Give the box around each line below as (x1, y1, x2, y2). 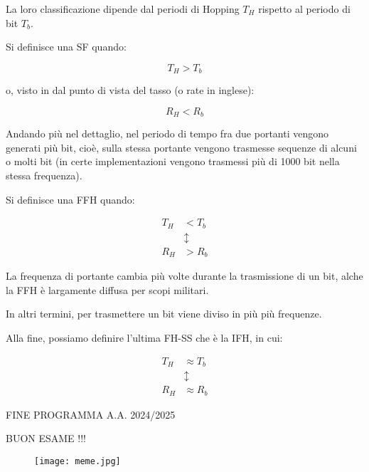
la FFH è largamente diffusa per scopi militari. (6, 282, 209, 297)
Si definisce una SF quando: (6, 39, 127, 54)
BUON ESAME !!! (6, 431, 86, 446)
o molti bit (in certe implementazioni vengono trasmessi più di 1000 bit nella (6, 154, 340, 169)
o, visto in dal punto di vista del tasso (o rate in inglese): (6, 83, 255, 98)
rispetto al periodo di (258, 1, 351, 16)
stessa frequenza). (6, 168, 82, 183)
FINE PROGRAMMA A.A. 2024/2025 (6, 407, 176, 421)
